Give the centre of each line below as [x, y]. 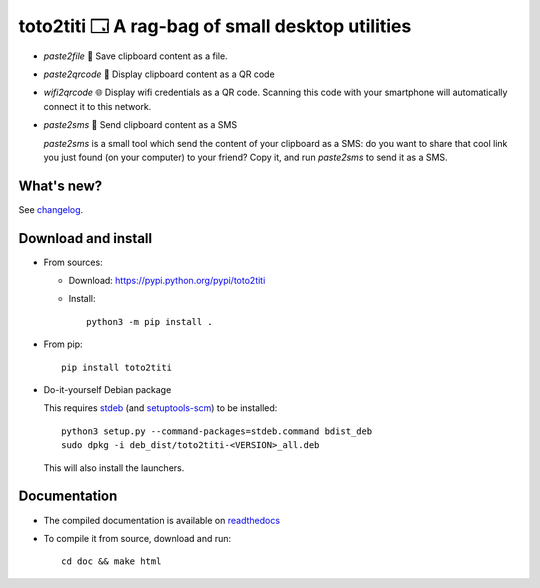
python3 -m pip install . [150, 321]
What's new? [60, 185]
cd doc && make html [111, 561]
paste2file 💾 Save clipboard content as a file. [136, 56]
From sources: [73, 262]
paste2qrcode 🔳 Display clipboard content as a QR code [159, 74]
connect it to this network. [97, 106]
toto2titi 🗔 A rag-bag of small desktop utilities [215, 26]
